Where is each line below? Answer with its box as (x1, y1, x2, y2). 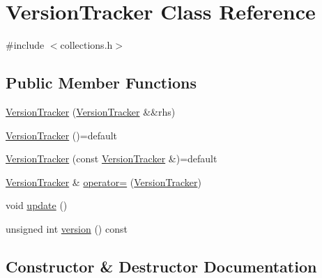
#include (6, 38, 45, 52)
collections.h (60, 38, 113, 52)
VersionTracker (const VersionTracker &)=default (6, 151, 217, 166)
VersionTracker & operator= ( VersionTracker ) (6, 174, 201, 189)
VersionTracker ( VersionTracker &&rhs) (6, 104, 176, 118)
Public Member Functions (6, 72, 197, 93)
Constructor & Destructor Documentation (6, 255, 317, 277)
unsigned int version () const (6, 221, 128, 235)
